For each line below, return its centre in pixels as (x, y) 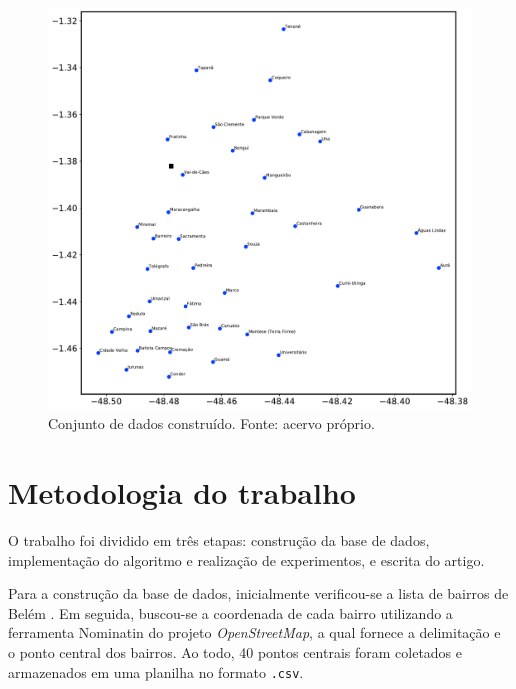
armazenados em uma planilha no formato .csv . (156, 671)
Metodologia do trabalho (182, 492)
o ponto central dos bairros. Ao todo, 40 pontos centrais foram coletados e (235, 651)
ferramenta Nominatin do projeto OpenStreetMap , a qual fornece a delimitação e (254, 632)
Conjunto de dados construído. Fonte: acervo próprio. (211, 423)
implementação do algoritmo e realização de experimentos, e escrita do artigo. (246, 559)
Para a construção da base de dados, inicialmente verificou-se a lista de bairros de (258, 593)
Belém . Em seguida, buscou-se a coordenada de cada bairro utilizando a (230, 612)
